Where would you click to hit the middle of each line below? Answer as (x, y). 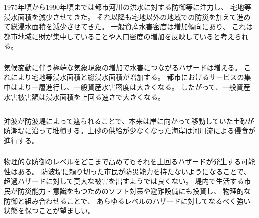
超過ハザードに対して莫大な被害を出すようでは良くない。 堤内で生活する (124, 181)
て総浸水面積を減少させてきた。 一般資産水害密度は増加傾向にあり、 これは (129, 27)
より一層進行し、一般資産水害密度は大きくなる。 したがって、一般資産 (134, 87)
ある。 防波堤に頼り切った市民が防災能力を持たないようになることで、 (134, 171)
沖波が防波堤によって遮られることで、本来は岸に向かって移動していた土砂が (129, 121)
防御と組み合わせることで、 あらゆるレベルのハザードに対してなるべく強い (127, 200)
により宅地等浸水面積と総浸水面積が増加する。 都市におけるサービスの (127, 77)
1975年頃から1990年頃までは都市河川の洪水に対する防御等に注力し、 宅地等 (128, 7)
